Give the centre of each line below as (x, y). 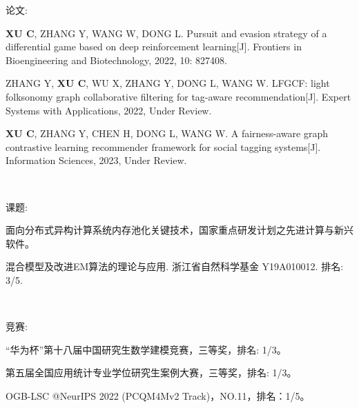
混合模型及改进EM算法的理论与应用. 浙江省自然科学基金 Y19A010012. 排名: (175, 266)
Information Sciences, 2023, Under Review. (96, 160)
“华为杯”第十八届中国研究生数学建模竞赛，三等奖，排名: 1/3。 (146, 349)
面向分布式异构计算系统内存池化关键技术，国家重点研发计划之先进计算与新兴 (179, 230)
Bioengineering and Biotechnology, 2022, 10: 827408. (116, 60)
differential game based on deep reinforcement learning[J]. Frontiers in (154, 47)
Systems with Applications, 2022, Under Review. (109, 110)
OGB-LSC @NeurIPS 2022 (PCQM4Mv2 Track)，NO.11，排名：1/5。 (158, 395)
